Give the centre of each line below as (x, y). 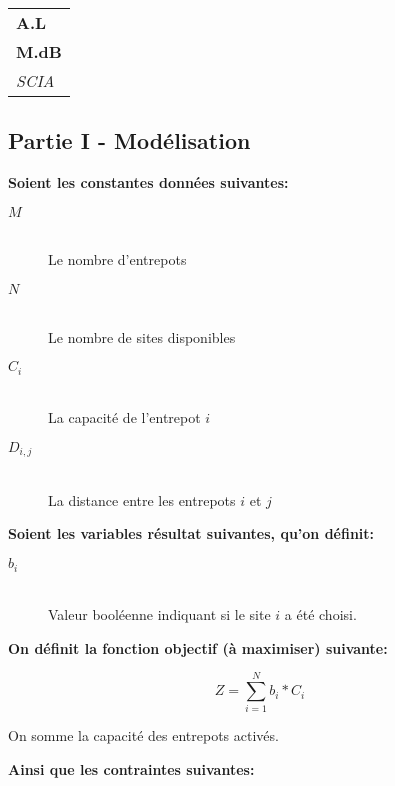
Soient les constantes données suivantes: (148, 182)
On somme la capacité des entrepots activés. (143, 735)
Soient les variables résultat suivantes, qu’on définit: (191, 533)
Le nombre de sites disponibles (142, 336)
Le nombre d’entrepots (117, 259)
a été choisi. (320, 614)
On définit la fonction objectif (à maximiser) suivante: (198, 647)
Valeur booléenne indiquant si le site (159, 614)
